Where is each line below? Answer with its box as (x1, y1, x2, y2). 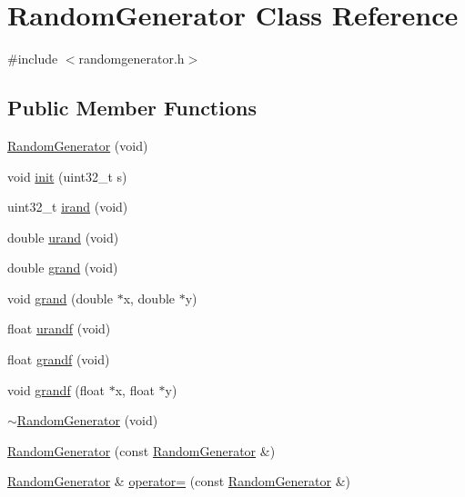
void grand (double (7, 288, 113, 307)
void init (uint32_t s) (7, 166, 127, 185)
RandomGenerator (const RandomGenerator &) (7, 441, 276, 460)
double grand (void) (7, 258, 118, 277)
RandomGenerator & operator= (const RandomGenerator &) (7, 472, 351, 491)
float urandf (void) (7, 319, 111, 338)
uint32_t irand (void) (7, 197, 128, 216)
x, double (123, 288, 176, 307)
